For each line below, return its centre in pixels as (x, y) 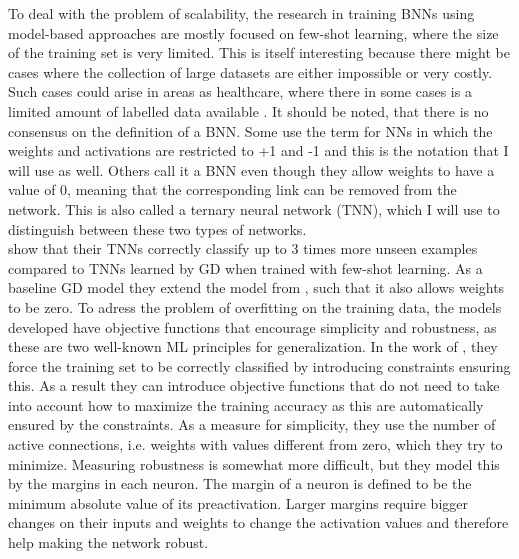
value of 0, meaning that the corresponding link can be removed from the (232, 189)
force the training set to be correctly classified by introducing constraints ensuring (259, 365)
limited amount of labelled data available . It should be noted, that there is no (248, 110)
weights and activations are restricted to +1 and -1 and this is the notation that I (258, 150)
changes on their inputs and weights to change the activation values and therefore (258, 522)
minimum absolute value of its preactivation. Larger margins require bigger (238, 502)
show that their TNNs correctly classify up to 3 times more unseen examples (243, 248)
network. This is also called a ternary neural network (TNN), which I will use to (254, 208)
